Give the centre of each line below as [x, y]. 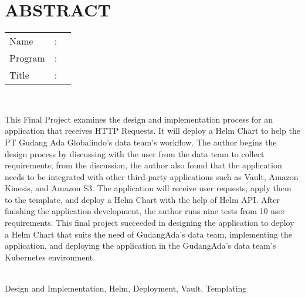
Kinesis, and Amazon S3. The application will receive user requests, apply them [148, 188]
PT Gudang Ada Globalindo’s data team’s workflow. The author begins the [141, 142]
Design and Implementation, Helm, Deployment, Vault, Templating [126, 288]
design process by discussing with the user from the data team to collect [135, 153]
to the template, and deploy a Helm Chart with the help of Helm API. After [142, 199]
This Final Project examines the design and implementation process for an [139, 119]
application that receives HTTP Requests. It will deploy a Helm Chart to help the [152, 131]
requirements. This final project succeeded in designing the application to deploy [150, 223]
